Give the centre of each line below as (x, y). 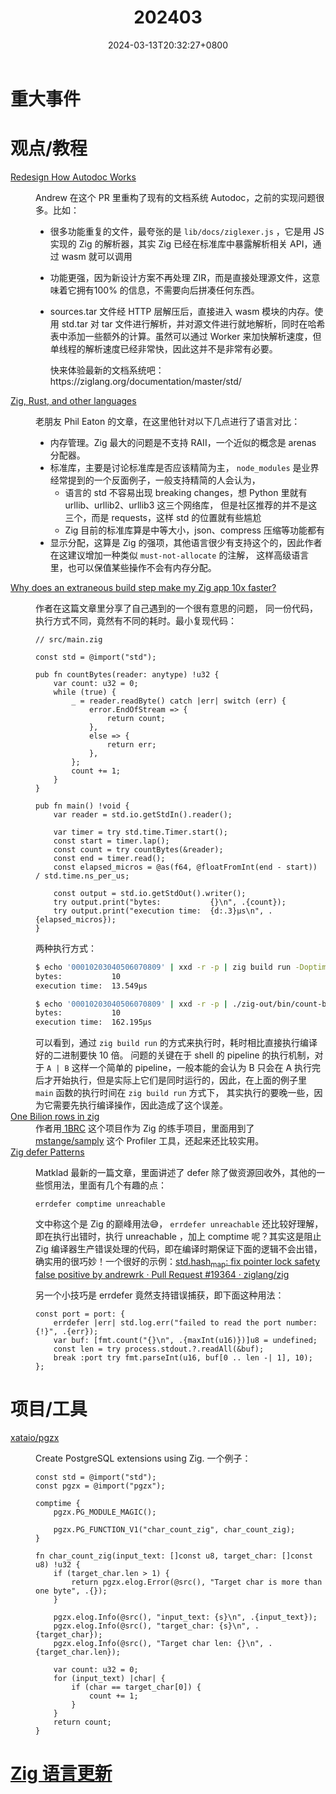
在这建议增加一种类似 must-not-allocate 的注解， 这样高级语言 (179, 555)
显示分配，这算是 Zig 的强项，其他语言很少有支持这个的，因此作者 (186, 542)
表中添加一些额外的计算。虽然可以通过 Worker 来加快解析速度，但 (185, 336)
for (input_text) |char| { (109, 1678)
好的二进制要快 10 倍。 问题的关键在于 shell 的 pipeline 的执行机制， (175, 1055)
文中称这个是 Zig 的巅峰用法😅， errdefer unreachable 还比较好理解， (179, 1224)
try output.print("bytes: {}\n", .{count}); (170, 902)
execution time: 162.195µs (94, 1022)
